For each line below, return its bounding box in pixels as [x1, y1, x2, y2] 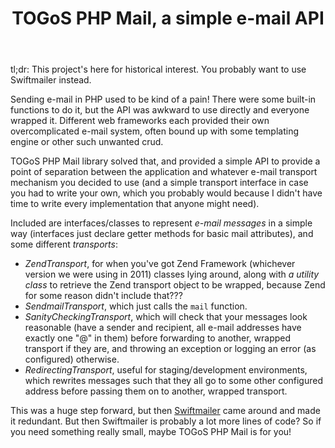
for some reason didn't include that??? [24, 290, 183, 302]
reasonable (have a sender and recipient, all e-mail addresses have [24, 322, 302, 334]
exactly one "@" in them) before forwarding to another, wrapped [24, 332, 292, 344]
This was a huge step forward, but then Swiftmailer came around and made [10, 405, 321, 417]
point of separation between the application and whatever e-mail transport [10, 166, 318, 178]
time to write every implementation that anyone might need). [10, 198, 260, 210]
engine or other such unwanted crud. [10, 136, 164, 148]
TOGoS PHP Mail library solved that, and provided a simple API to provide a [10, 155, 321, 167]
